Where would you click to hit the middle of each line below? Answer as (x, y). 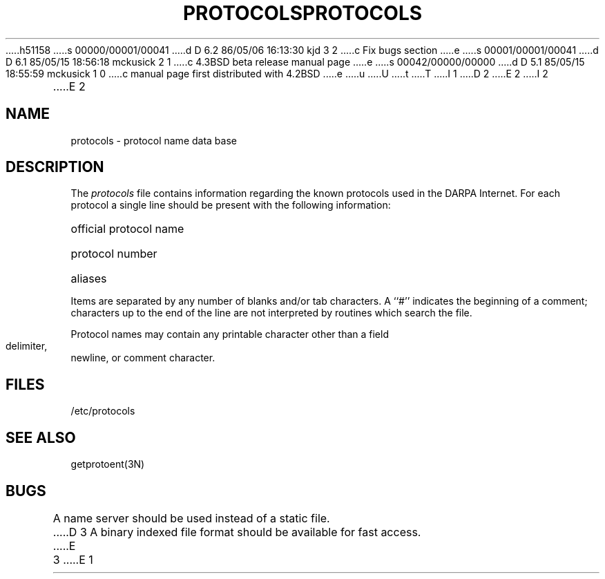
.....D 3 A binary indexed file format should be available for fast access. (237, 532)
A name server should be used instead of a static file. (191, 518)
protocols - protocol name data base (154, 140)
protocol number (114, 254)
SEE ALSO (41, 437)
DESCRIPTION (55, 167)
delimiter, (27, 346)
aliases (89, 279)
